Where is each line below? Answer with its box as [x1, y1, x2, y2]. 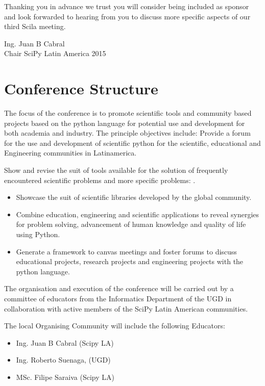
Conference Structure [4, 78, 158, 99]
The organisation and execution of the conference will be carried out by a [4, 283, 234, 294]
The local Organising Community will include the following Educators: [4, 320, 225, 331]
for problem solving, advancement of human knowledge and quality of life [16, 219, 246, 229]
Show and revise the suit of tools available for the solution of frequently [4, 165, 228, 175]
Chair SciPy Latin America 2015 [4, 48, 106, 59]
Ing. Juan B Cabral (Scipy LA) [16, 337, 114, 348]
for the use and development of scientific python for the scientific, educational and [4, 137, 261, 148]
